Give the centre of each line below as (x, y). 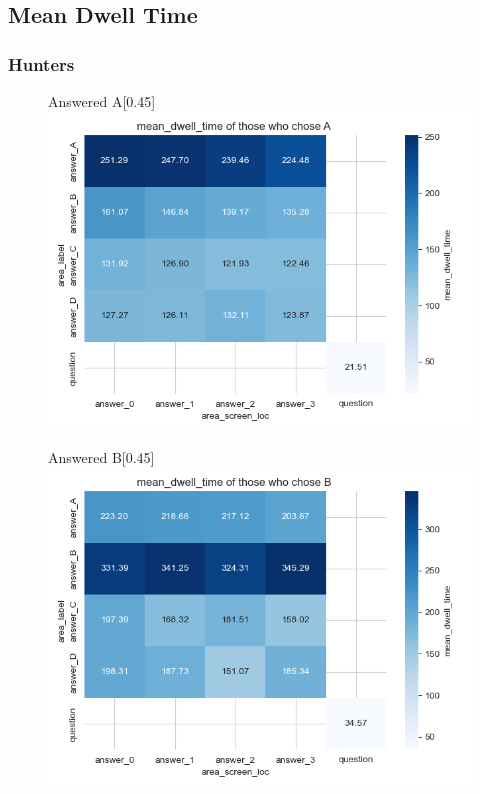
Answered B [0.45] (101, 457)
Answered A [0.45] (102, 101)
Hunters (41, 63)
